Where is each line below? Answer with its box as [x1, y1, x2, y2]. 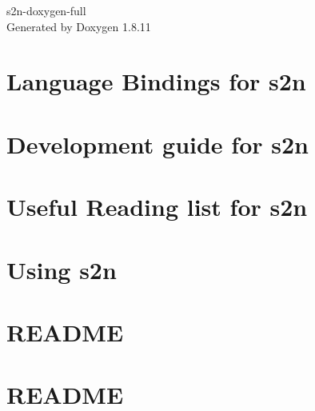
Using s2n [6, 253, 117, 285]
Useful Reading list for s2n [6, 190, 308, 223]
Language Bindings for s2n [6, 65, 306, 98]
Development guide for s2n [6, 127, 309, 160]
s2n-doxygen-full [6, 2, 86, 18]
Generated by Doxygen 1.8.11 [6, 18, 151, 34]
